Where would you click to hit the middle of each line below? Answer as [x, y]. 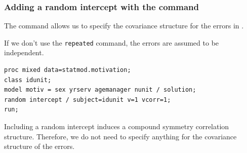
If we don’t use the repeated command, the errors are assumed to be [112, 42]
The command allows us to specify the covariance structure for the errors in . [124, 26]
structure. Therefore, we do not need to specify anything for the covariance [120, 136]
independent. [24, 52]
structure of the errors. [39, 146]
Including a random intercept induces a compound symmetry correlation [117, 126]
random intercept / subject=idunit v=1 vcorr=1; [88, 100]
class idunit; [28, 80]
